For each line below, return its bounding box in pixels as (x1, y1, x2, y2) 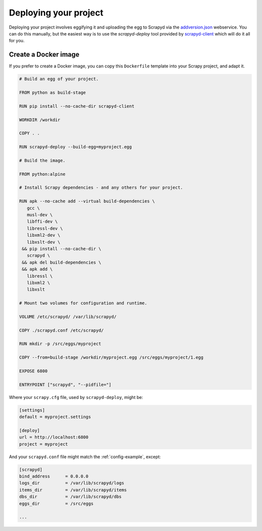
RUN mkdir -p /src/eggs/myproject (19, 341, 101, 347)
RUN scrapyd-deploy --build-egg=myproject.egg (19, 144, 132, 150)
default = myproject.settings (19, 414, 91, 420)
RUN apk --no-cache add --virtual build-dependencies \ (19, 199, 155, 204)
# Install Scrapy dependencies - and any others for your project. (19, 185, 183, 190)
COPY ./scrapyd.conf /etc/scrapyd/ (19, 328, 104, 333)
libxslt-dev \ (27, 239, 61, 245)
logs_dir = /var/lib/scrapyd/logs (19, 481, 125, 486)
